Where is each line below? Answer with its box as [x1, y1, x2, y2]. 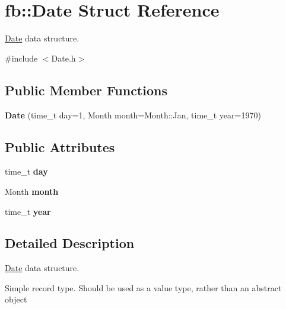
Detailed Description [5, 234, 135, 252]
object [5, 293, 27, 305]
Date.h [51, 51, 76, 64]
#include [5, 51, 38, 64]
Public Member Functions [5, 81, 167, 99]
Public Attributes [5, 137, 115, 156]
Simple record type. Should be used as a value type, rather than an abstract [5, 281, 282, 294]
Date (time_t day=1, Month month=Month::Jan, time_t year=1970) [5, 108, 261, 121]
